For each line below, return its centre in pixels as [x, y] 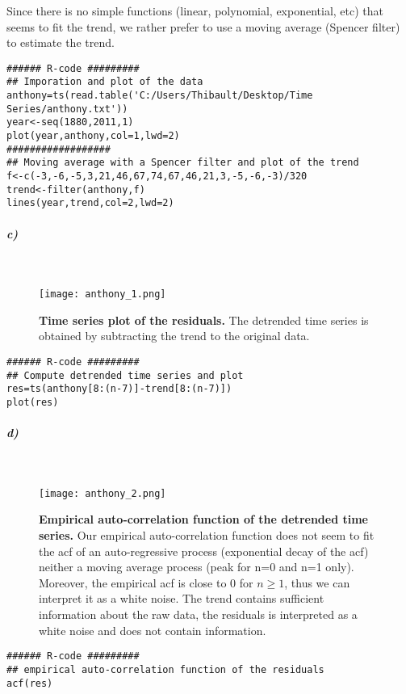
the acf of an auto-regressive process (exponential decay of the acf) [204, 551]
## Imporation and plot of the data [105, 82]
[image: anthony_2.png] [103, 493]
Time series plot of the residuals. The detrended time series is [204, 320]
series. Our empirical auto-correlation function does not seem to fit [207, 535]
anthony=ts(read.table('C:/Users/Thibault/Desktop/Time [160, 96]
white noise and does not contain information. [153, 630]
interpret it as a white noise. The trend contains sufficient [182, 598]
